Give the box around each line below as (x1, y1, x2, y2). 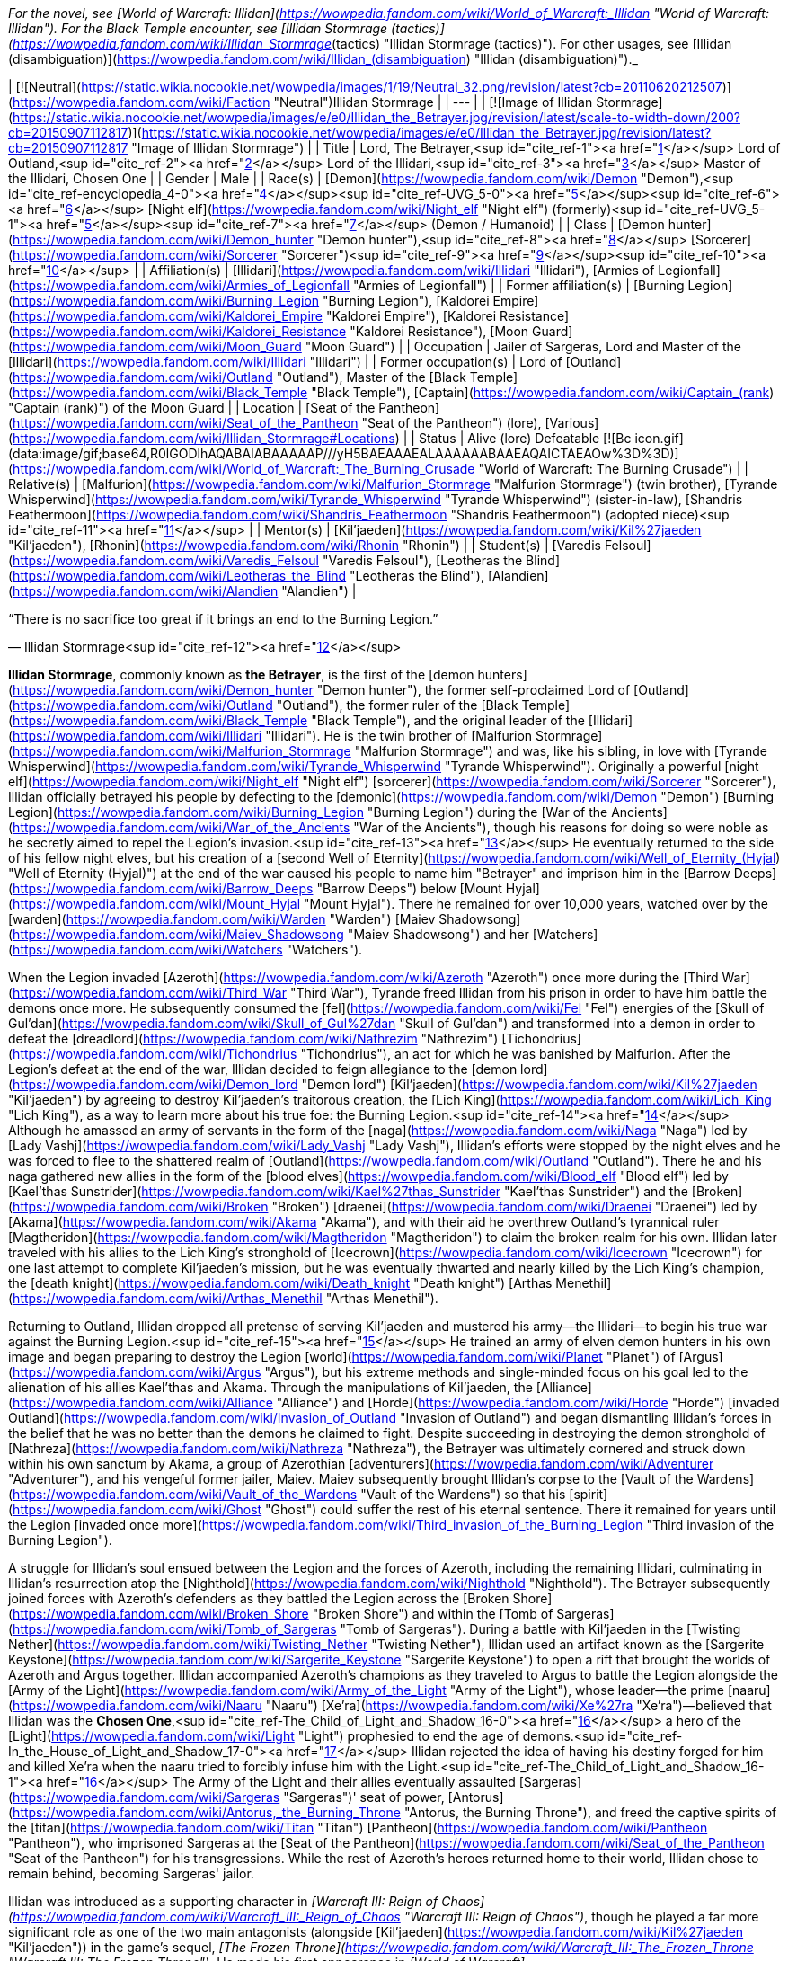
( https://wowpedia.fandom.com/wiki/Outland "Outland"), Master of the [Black (8, 369, 466, 385)
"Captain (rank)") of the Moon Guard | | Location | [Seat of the (8, 400, 376, 415)
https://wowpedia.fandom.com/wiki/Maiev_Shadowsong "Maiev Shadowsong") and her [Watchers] (13, 927, 598, 942)
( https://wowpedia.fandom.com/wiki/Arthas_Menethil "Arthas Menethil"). (8, 1291, 438, 1306)
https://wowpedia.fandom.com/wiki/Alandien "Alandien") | (13, 583, 357, 599)
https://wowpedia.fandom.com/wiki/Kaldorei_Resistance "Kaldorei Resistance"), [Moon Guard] (13, 324, 573, 339)
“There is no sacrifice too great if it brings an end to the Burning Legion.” (8, 611, 438, 626)
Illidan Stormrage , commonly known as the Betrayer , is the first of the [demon (8, 667, 474, 682)
